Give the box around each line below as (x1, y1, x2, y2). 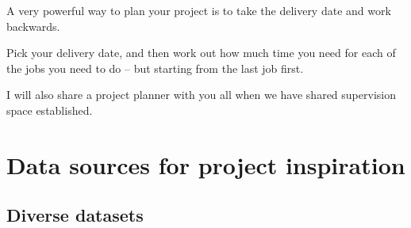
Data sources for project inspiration (6, 148, 405, 180)
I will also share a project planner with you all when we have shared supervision (6, 86, 396, 103)
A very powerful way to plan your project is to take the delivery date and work (6, 2, 391, 18)
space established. (6, 101, 93, 118)
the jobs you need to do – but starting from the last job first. (6, 59, 304, 76)
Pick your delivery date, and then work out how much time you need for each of (6, 44, 396, 61)
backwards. (6, 17, 60, 34)
